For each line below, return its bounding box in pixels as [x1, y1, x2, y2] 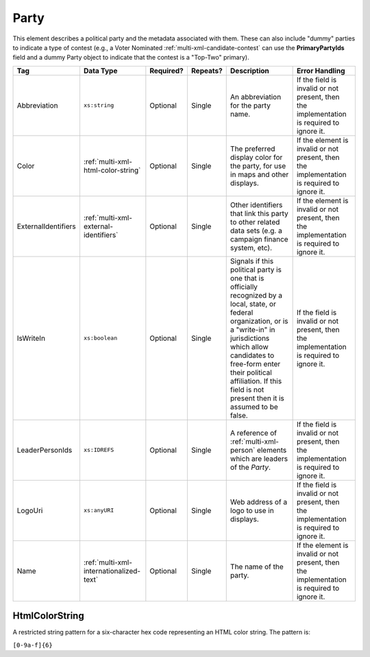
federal [230, 307, 254, 317]
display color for [230, 152, 283, 162]
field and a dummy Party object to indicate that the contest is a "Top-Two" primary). [12, 53, 249, 62]
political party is [230, 265, 282, 274]
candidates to [230, 350, 275, 360]
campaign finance [230, 234, 288, 243]
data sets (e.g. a [230, 226, 282, 235]
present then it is [230, 393, 284, 403]
